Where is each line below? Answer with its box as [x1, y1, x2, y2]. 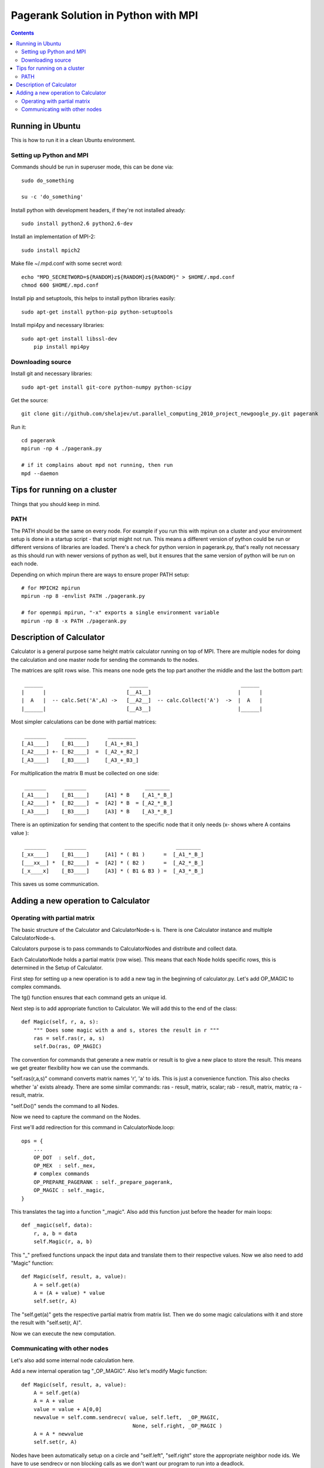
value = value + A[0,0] [33, 1406, 102, 1412]
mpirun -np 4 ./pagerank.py [21, 445, 102, 452]
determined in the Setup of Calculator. [11, 964, 103, 971]
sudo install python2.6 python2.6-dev [21, 220, 133, 227]
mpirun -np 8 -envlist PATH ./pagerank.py [21, 593, 146, 600]
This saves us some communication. [11, 881, 99, 888]
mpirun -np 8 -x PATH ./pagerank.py [21, 617, 127, 624]
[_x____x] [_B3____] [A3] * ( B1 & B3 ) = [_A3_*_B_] [21, 868, 204, 874]
